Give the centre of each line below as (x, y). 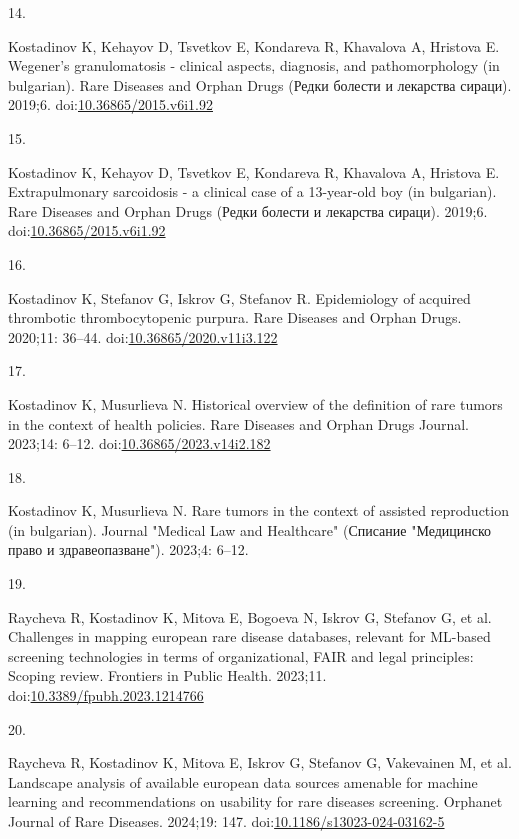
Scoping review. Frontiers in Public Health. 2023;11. (167, 675)
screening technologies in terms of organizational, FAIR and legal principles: (241, 655)
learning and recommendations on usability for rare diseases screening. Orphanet (255, 801)
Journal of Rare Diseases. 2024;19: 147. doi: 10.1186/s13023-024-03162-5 (226, 821)
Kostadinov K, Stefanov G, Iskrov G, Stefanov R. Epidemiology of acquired (239, 297)
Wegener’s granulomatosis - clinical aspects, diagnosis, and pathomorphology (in (254, 65)
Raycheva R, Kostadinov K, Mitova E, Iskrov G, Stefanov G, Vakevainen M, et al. (260, 762)
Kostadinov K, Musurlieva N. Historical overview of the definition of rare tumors (255, 403)
